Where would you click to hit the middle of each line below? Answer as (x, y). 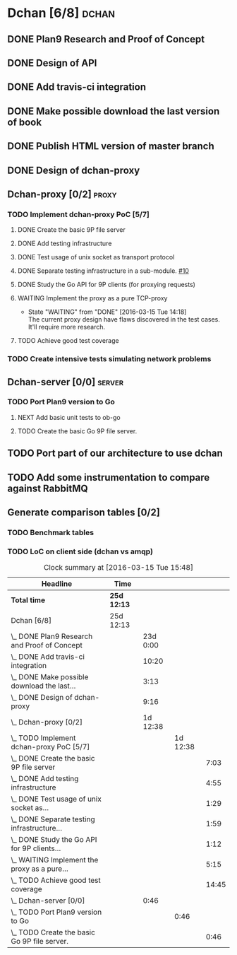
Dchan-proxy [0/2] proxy (62, 194)
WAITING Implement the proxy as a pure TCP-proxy (92, 298)
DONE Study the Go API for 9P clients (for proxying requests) (107, 285)
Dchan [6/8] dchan (61, 13)
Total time (28, 600)
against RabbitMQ (48, 488)
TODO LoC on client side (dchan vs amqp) (80, 551)
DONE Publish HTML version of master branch (111, 146)
